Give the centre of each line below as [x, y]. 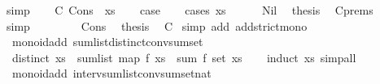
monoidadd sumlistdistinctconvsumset [107, 42]
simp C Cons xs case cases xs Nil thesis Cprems [190, 10]
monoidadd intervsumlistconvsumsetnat [111, 73]
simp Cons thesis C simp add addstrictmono [157, 25]
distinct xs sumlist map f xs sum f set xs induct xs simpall [184, 57]
